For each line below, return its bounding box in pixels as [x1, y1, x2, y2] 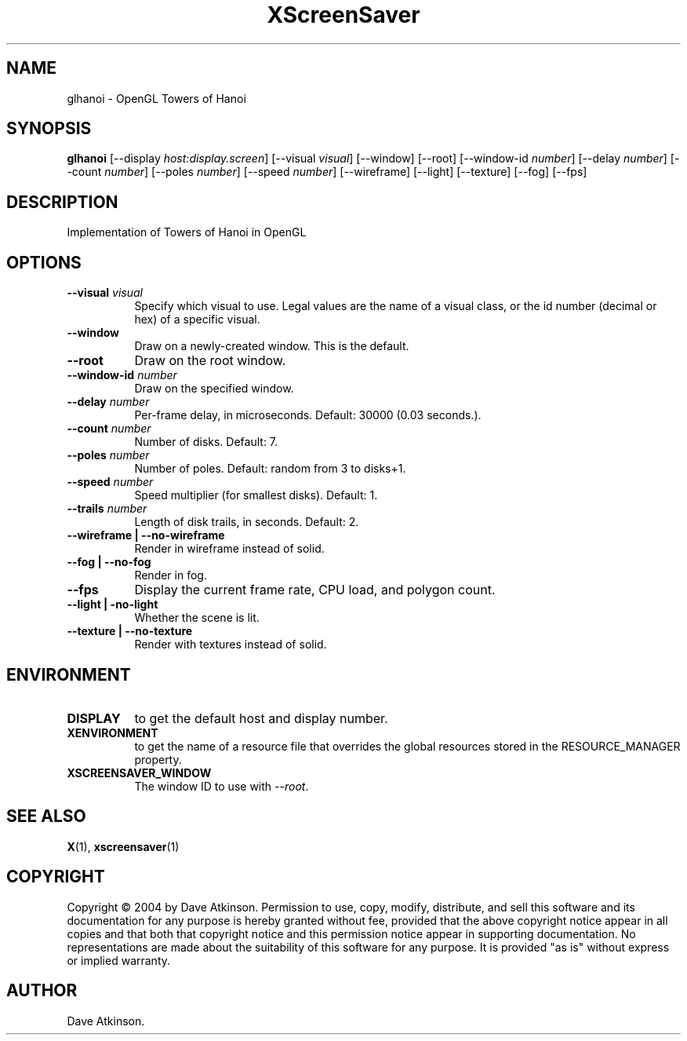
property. [134, 752, 182, 766]
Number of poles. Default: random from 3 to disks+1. [134, 462, 406, 476]
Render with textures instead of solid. [134, 637, 327, 652]
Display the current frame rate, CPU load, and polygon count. [134, 582, 496, 598]
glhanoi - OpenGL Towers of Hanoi [67, 91, 246, 105]
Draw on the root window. [134, 352, 286, 369]
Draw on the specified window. [134, 382, 294, 396]
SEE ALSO [6, 806, 86, 827]
